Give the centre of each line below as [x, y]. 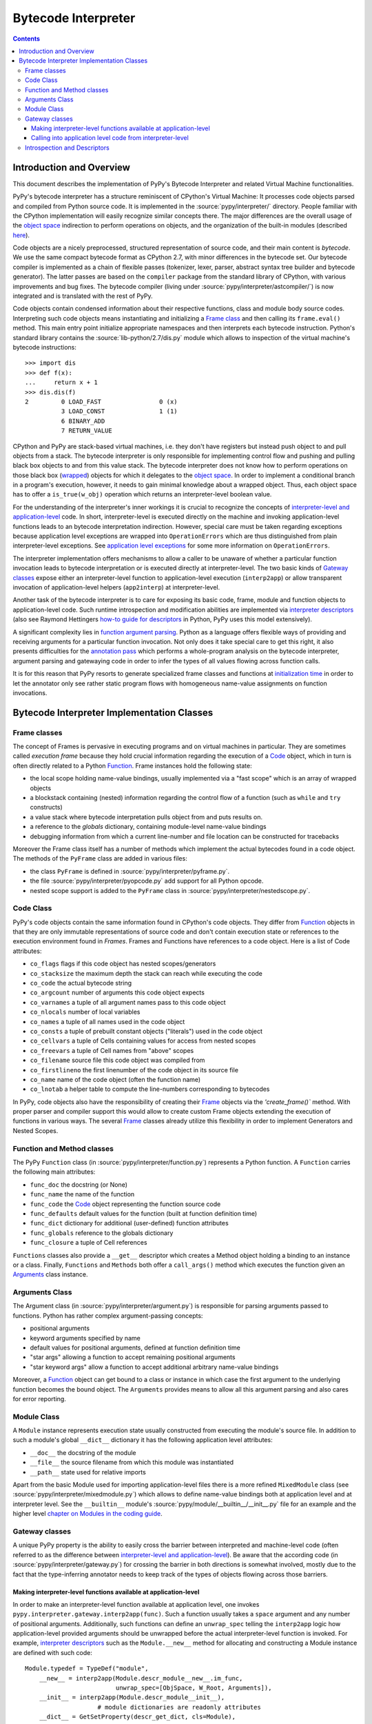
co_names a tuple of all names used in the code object [107, 1021]
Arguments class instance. [51, 1274]
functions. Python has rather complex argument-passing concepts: [108, 1315]
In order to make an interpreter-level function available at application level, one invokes [136, 1604]
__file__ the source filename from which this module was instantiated [132, 1463]
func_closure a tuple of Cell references [89, 1243]
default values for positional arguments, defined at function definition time [135, 1347]
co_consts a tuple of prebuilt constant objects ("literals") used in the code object [146, 1031]
